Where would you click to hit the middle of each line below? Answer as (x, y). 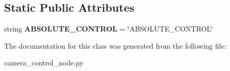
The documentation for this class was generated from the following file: (115, 45)
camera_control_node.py (44, 63)
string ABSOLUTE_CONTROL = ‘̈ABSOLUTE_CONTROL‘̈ (109, 29)
